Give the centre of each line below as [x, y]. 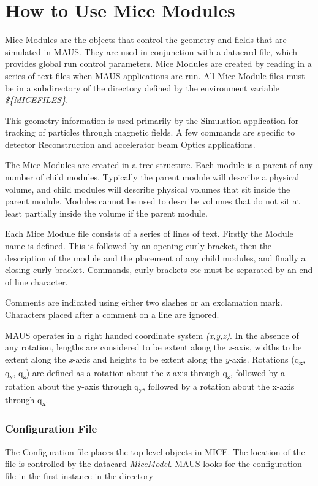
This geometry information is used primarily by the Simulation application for [152, 120]
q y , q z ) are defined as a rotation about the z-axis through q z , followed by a [145, 373]
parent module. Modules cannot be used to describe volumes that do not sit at [153, 201]
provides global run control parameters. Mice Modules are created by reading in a [158, 64]
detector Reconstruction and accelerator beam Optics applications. [130, 144]
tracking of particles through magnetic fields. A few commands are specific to [150, 132]
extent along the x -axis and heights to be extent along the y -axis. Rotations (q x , [155, 360]
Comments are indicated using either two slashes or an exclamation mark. [144, 302]
